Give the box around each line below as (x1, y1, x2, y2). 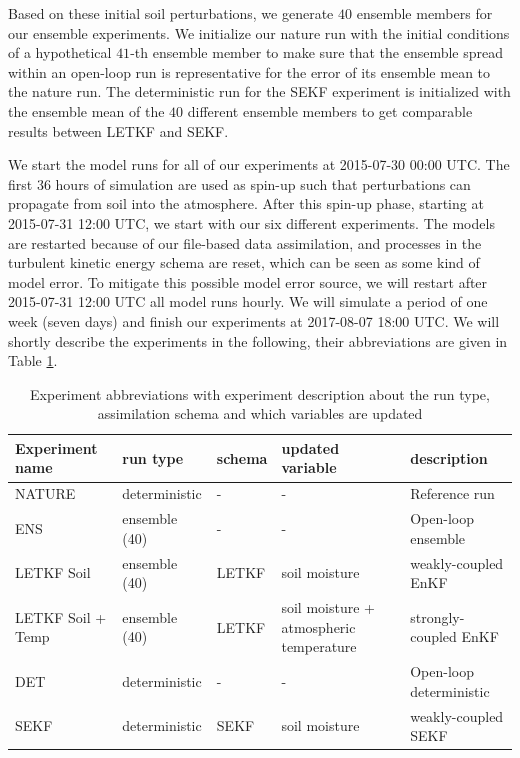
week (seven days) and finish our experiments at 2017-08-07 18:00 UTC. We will (8, 310, 500, 331)
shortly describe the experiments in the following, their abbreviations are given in (8, 330, 508, 351)
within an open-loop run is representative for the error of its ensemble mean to (8, 61, 491, 82)
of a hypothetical (8, 42, 112, 63)
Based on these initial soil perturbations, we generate (8, 3, 334, 23)
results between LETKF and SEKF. (8, 120, 229, 141)
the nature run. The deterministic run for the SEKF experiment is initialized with (8, 81, 511, 102)
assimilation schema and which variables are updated (97, 403, 423, 424)
